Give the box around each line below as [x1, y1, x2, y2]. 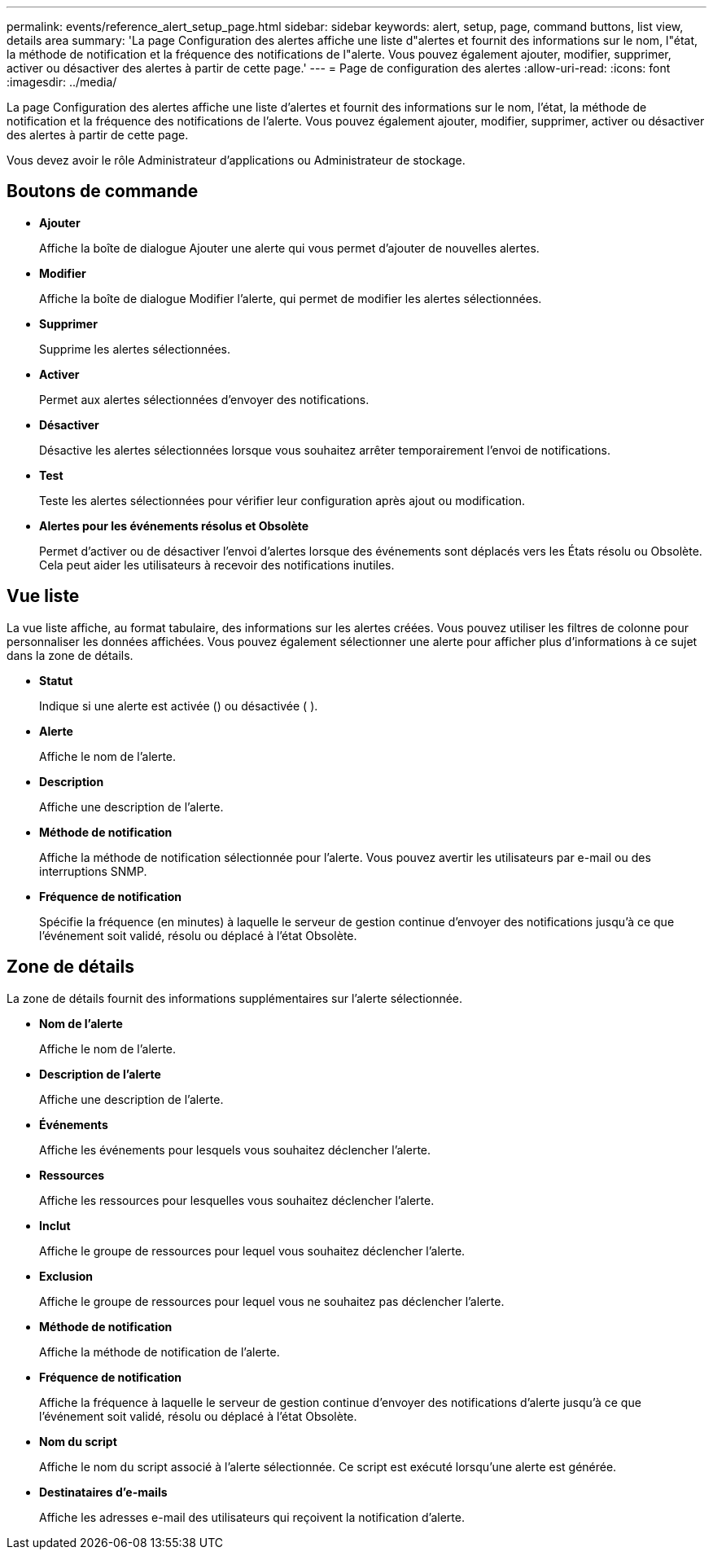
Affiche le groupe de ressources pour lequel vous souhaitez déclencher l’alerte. [39, 1243, 466, 1258]
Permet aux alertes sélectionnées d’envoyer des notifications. [39, 392, 370, 407]
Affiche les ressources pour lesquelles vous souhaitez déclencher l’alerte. [39, 1193, 435, 1207]
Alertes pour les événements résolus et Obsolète [39, 518, 309, 533]
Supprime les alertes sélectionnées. [39, 341, 231, 356]
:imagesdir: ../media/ [7, 75, 117, 89]
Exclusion [39, 1268, 94, 1283]
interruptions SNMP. [39, 864, 147, 878]
